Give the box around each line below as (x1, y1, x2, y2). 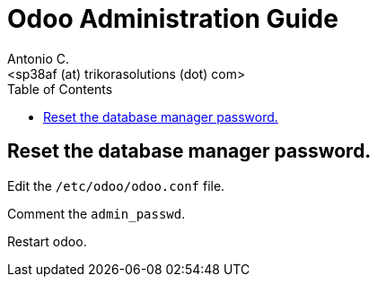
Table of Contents (7, 81, 113, 97)
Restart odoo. (7, 233, 87, 249)
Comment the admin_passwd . (7, 205, 186, 221)
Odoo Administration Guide (7, 4, 338, 34)
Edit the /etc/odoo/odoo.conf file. (7, 177, 225, 194)
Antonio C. (7, 50, 70, 66)
